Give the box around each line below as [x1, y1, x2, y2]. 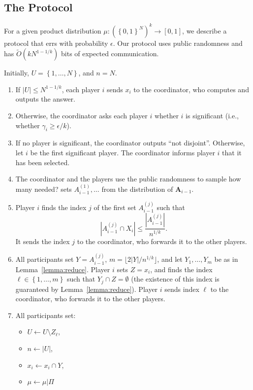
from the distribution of [101, 183, 173, 194]
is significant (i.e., [186, 110, 239, 121]
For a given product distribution [4, 25, 101, 35]
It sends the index [15, 236, 70, 246]
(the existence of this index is [131, 274, 220, 284]
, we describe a [182, 25, 227, 35]
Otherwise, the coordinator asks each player [15, 110, 148, 121]
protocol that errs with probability [4, 37, 108, 48]
